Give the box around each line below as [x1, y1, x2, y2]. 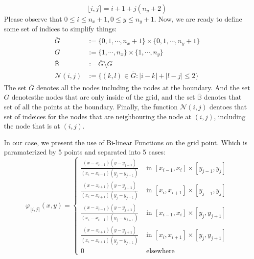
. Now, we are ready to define [154, 14, 242, 24]
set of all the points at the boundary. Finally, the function [4, 101, 178, 111]
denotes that [204, 92, 242, 102]
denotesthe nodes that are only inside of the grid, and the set [11, 92, 195, 102]
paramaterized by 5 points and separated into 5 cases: [4, 147, 165, 157]
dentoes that [209, 101, 247, 111]
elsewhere [146, 247, 175, 255]
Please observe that [4, 14, 62, 24]
